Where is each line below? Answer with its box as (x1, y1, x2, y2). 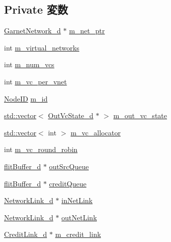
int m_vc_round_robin (4, 144, 78, 155)
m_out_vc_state (113, 110, 167, 121)
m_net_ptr (69, 25, 105, 36)
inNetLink (61, 195, 93, 206)
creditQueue (49, 178, 87, 188)
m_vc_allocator (70, 127, 121, 137)
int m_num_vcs (4, 59, 54, 70)
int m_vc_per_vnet (4, 76, 67, 86)
